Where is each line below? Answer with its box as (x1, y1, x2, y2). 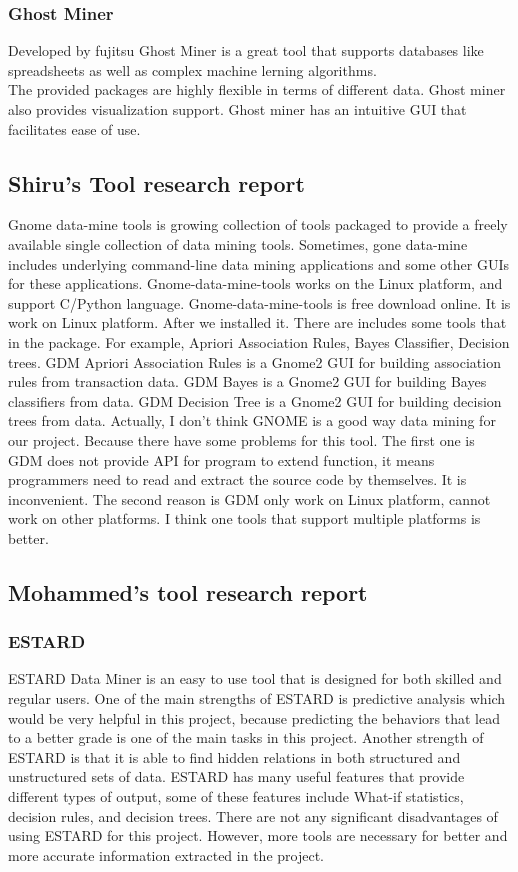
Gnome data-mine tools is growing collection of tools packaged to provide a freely (8, 214, 508, 235)
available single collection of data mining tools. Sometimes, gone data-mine (8, 233, 468, 254)
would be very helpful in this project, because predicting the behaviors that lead (8, 707, 500, 728)
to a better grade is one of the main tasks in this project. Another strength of (8, 727, 484, 748)
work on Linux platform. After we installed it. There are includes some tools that (8, 312, 507, 333)
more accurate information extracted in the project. (8, 844, 324, 865)
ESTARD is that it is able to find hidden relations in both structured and (8, 746, 461, 767)
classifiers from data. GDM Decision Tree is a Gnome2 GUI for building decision (8, 390, 502, 411)
